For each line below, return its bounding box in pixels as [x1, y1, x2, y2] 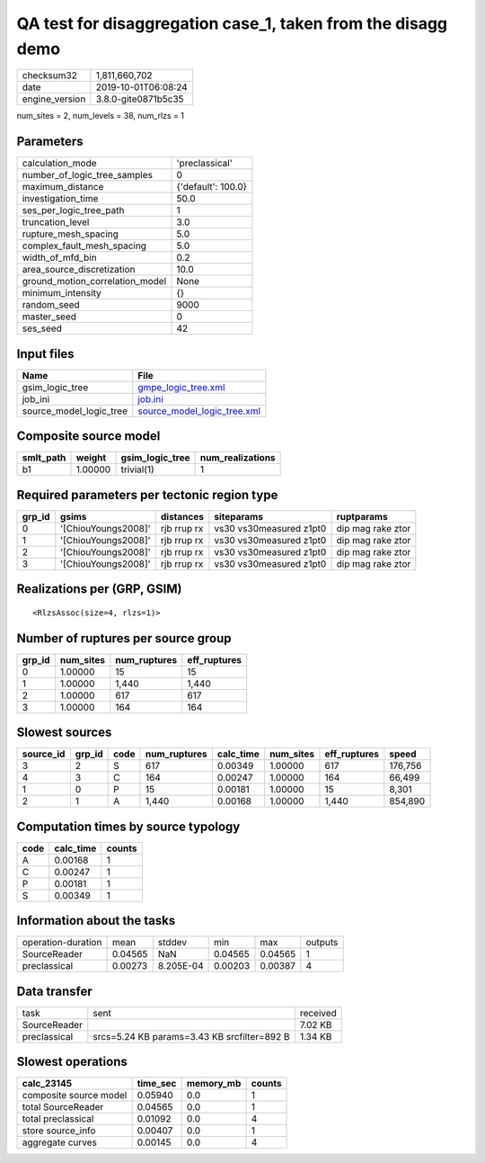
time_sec [137, 1078, 177, 1090]
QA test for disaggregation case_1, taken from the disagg [16, 13, 448, 33]
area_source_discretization [22, 264, 136, 276]
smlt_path [22, 452, 66, 464]
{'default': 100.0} [176, 181, 247, 193]
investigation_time [22, 192, 99, 205]
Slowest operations [16, 1054, 128, 1069]
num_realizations [199, 452, 276, 464]
